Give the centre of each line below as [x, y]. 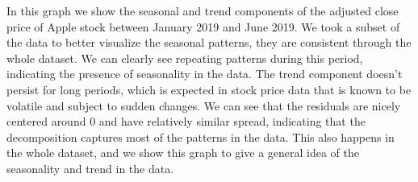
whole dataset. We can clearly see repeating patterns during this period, [185, 58]
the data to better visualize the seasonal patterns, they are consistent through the [209, 42]
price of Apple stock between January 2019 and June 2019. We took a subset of [203, 26]
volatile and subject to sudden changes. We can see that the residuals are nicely [204, 105]
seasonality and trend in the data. [90, 168]
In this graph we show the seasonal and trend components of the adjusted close [203, 10]
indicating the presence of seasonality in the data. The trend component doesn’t [205, 74]
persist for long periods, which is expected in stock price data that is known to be [209, 89]
